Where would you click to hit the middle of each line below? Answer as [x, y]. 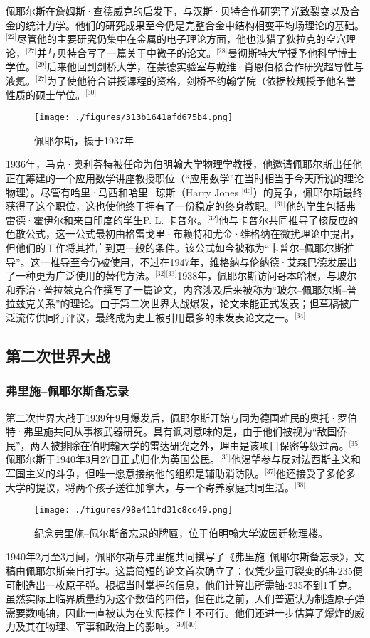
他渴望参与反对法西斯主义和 [296, 459]
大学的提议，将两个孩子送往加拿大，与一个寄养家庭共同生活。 [150, 487]
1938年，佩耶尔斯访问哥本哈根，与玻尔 [267, 276]
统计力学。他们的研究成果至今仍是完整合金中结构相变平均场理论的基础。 [195, 25]
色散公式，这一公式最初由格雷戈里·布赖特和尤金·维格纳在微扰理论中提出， [183, 234]
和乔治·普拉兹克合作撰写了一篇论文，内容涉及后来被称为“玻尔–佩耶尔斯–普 [181, 289]
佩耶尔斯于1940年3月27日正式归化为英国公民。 [113, 459]
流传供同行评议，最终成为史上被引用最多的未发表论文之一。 [155, 317]
